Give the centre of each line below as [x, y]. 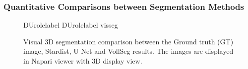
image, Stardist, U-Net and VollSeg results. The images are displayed [128, 51]
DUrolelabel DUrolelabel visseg [71, 25]
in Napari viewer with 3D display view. [83, 61]
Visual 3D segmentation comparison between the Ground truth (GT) [128, 41]
